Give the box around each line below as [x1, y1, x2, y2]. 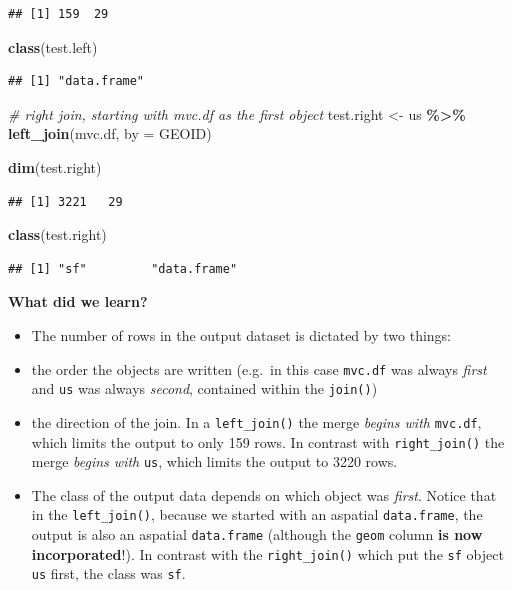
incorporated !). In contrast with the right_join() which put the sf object [31, 543, 504, 564]
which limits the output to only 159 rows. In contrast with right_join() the [31, 431, 505, 452]
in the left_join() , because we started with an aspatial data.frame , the [31, 504, 483, 525]
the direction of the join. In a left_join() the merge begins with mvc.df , [31, 411, 482, 432]
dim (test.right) [8, 156, 102, 177]
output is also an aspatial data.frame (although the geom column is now [31, 524, 483, 545]
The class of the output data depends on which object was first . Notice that [31, 484, 497, 505]
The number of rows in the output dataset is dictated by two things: [31, 324, 452, 345]
